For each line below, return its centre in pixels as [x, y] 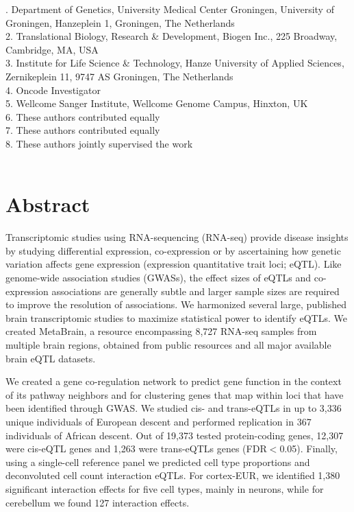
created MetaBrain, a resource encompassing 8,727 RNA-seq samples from [161, 331]
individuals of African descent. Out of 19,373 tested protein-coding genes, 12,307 [175, 435]
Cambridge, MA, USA [52, 49]
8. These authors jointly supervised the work [99, 143]
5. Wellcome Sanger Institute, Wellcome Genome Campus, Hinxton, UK [157, 103]
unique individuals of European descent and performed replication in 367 [159, 421]
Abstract [48, 204]
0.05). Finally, [308, 449]
